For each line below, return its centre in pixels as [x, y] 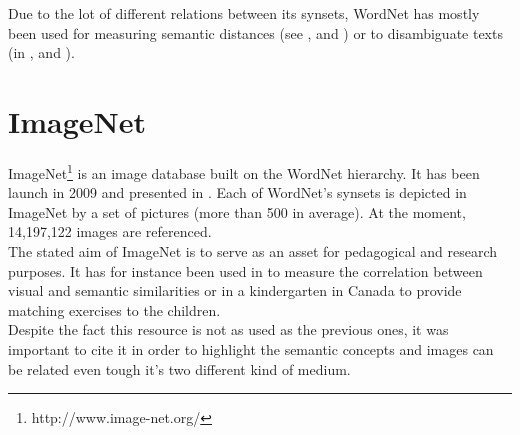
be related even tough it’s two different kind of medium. [179, 368]
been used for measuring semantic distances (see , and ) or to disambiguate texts [255, 32]
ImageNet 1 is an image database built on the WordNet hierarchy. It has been [244, 171]
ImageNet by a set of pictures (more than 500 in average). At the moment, [237, 211]
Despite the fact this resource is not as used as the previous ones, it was [228, 329]
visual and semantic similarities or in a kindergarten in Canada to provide [235, 290]
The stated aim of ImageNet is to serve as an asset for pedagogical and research [253, 250]
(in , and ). [41, 52]
